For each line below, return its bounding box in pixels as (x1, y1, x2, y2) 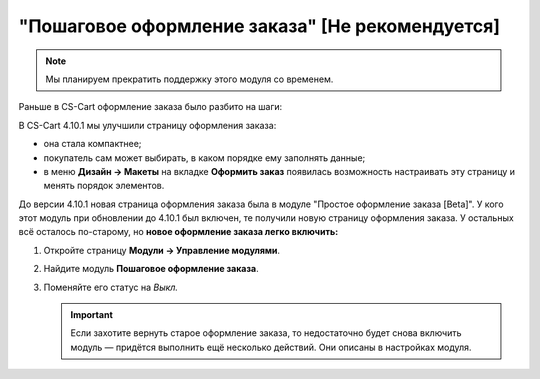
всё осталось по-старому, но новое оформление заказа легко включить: (18, 226, 339, 238)
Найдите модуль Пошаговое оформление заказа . (43, 263, 259, 275)
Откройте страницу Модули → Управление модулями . (43, 244, 280, 256)
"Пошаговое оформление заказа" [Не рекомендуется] (18, 15, 500, 37)
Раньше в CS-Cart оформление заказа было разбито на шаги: (18, 101, 283, 113)
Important (70, 309, 114, 321)
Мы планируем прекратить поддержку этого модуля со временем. (45, 73, 334, 85)
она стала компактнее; (43, 138, 142, 150)
